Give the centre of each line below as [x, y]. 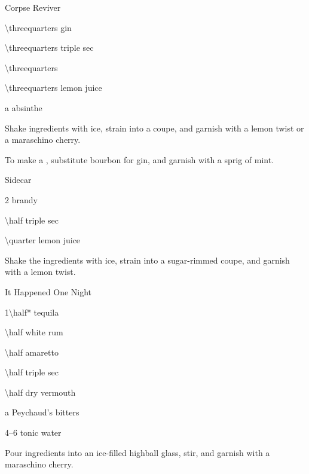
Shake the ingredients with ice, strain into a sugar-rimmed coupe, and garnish [147, 260]
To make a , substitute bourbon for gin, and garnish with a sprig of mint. [140, 159]
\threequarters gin [38, 27]
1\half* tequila [32, 312]
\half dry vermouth [40, 392]
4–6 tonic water [33, 432]
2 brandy [21, 199]
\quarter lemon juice [43, 240]
